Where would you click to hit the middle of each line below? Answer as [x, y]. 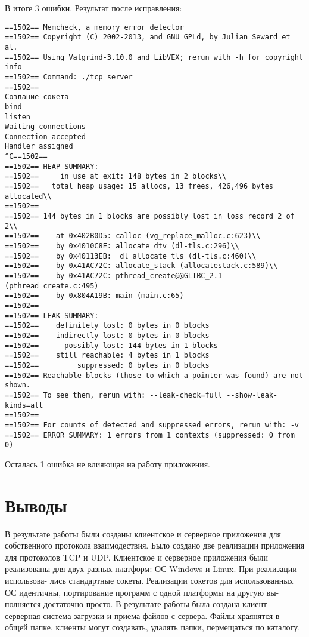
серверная [23, 615]
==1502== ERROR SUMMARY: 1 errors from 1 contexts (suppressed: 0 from [150, 435]
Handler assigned [39, 147]
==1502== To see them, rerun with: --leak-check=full [114, 395]
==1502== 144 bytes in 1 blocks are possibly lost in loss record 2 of [150, 216]
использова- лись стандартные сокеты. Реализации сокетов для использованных [149, 580]
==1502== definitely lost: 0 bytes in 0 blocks [107, 326]
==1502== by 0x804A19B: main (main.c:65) [94, 296]
